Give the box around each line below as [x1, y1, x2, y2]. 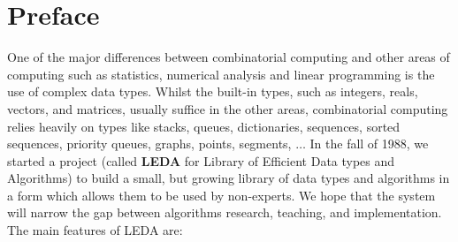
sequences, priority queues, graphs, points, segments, [7, 134, 292, 153]
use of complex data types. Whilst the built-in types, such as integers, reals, [7, 82, 418, 101]
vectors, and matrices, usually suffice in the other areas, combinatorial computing [7, 99, 448, 117]
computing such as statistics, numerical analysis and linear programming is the [7, 64, 435, 83]
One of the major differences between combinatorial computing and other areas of [7, 48, 450, 66]
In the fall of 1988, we [309, 134, 429, 153]
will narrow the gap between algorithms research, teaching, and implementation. [7, 203, 442, 222]
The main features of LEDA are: [7, 221, 183, 239]
